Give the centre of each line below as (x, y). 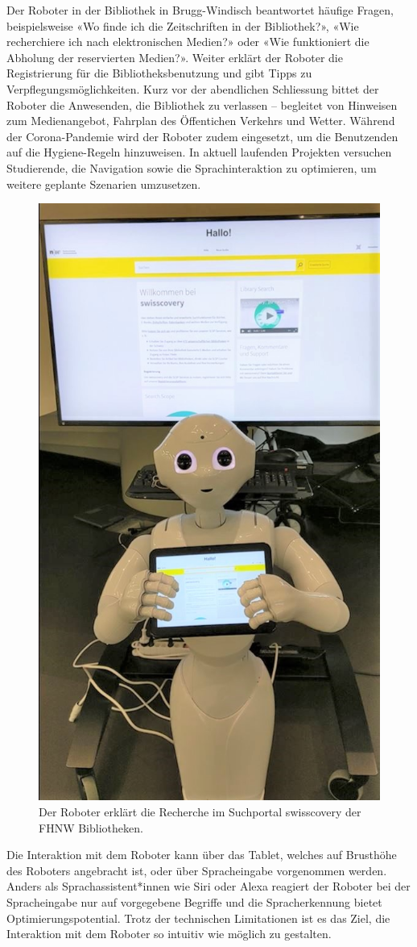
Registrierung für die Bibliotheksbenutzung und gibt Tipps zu (159, 73)
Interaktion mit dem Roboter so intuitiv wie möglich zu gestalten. (169, 934)
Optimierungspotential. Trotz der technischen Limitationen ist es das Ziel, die (198, 918)
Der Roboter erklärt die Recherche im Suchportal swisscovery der (200, 811)
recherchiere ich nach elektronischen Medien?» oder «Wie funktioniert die (188, 42)
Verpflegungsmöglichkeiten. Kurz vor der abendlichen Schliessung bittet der (193, 88)
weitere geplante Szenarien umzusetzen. (104, 184)
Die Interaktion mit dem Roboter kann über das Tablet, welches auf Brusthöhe (202, 855)
